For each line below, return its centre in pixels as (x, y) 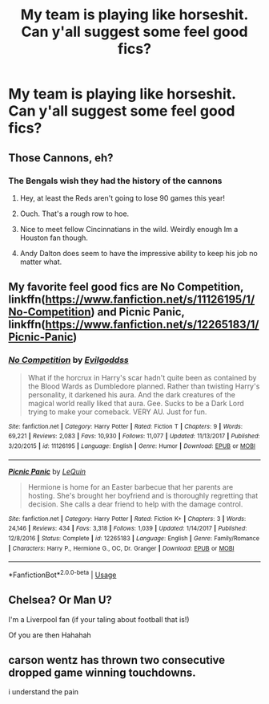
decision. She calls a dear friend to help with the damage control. (135, 504)
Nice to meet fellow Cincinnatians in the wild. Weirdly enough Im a (129, 229)
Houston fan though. (54, 238)
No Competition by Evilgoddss (69, 360)
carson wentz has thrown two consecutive (117, 660)
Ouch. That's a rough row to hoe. (74, 214)
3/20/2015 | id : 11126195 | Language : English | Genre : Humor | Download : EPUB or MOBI (132, 446)
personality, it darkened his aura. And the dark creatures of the (132, 394)
